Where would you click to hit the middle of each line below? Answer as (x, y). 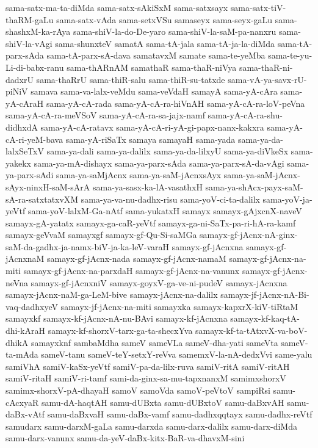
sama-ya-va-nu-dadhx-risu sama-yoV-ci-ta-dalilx (170, 199)
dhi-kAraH (26, 331)
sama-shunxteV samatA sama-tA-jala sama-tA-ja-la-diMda (165, 43)
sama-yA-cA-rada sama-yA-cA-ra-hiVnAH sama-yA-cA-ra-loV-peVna (175, 103)
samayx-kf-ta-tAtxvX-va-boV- (251, 331)
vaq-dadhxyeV (32, 306)
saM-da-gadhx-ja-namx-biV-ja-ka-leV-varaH (88, 246)
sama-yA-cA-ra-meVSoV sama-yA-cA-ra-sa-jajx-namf (105, 115)
